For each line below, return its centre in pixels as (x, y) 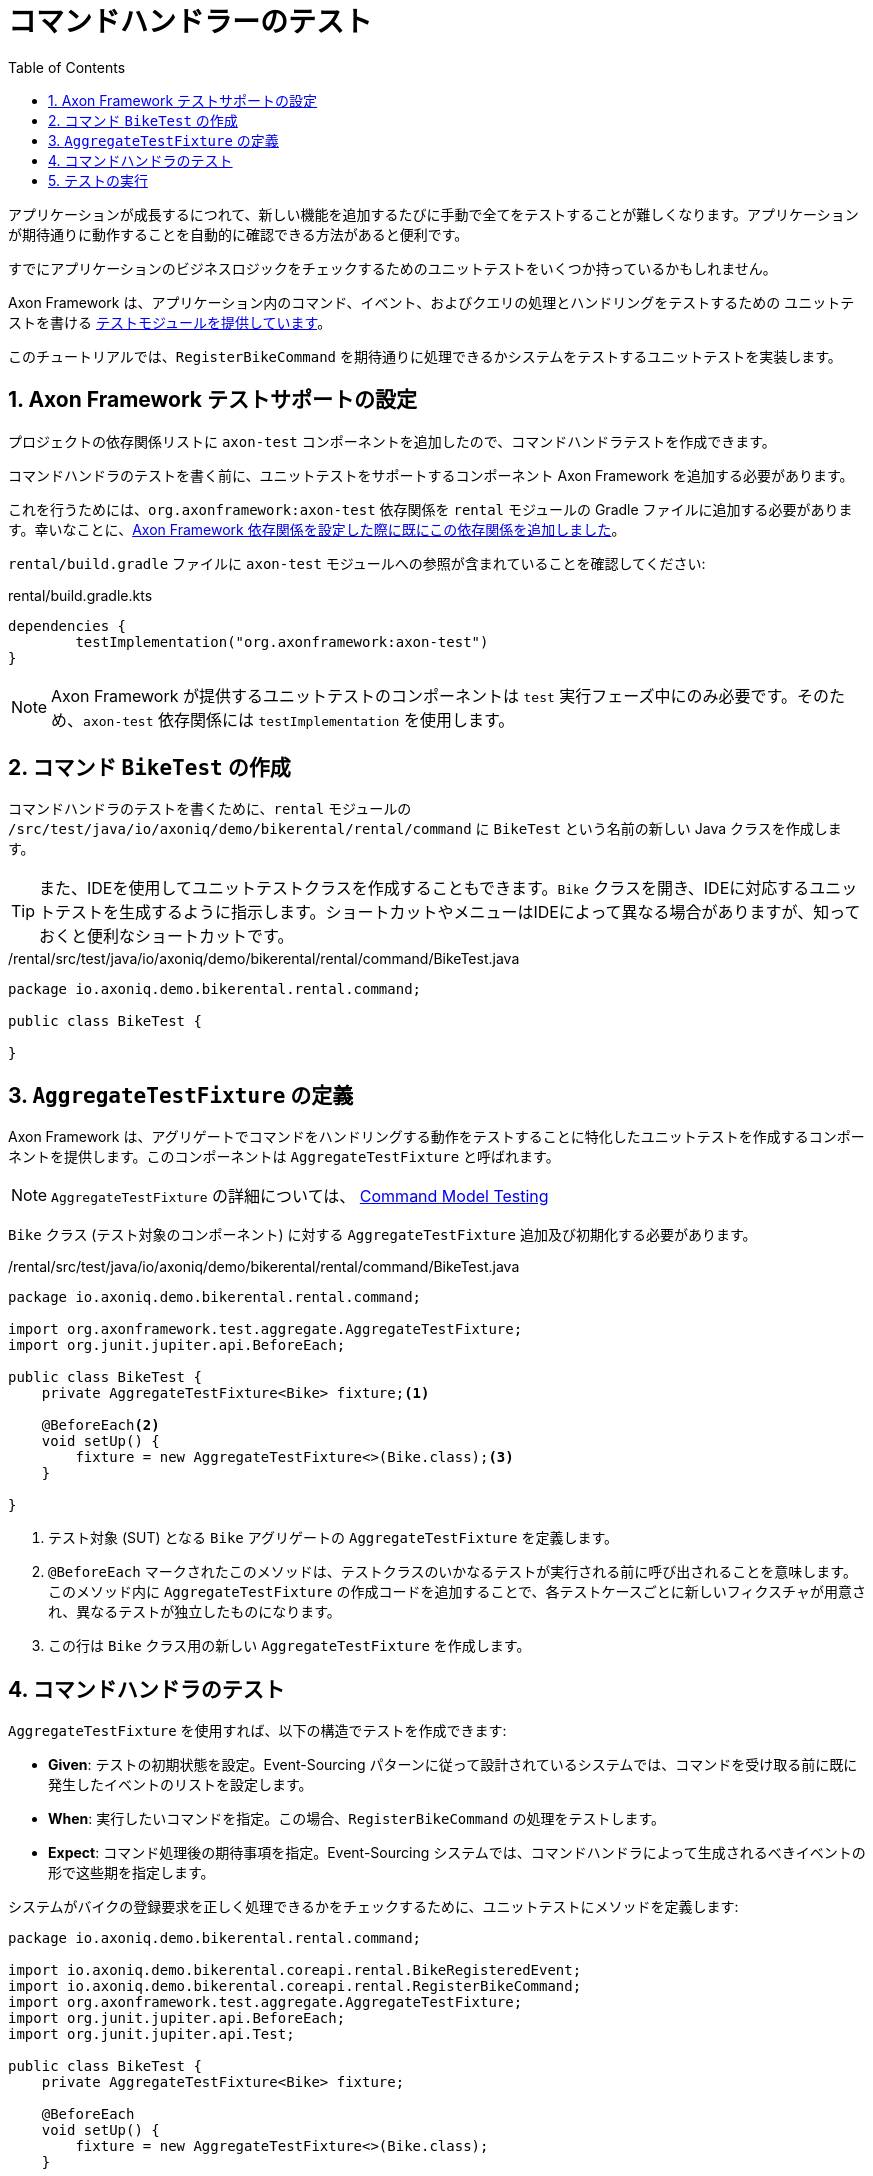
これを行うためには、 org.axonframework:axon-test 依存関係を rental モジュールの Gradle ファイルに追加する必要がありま (430, 509)
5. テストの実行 (98, 180)
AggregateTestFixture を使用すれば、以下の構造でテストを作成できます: (257, 1731)
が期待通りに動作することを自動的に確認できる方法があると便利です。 (238, 234)
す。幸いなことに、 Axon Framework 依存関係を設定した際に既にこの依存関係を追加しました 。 (317, 529)
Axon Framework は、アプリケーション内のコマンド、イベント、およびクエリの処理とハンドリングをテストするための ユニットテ (431, 302)
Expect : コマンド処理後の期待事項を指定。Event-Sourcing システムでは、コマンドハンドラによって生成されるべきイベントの (457, 1853)
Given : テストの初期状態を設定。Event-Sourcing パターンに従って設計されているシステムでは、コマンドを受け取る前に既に (453, 1765)
